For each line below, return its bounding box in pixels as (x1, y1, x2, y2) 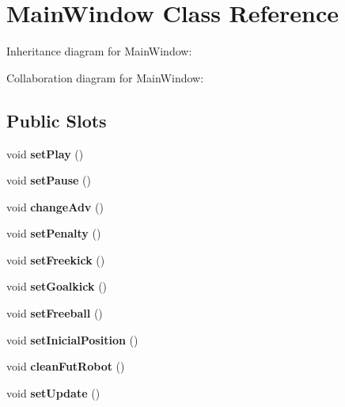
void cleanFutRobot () (6, 358, 125, 375)
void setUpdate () (6, 384, 100, 401)
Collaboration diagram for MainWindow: (6, 69, 204, 86)
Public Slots (6, 108, 107, 132)
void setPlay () (6, 145, 84, 162)
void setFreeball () (6, 305, 103, 321)
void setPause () (6, 172, 91, 188)
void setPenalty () (6, 225, 101, 242)
